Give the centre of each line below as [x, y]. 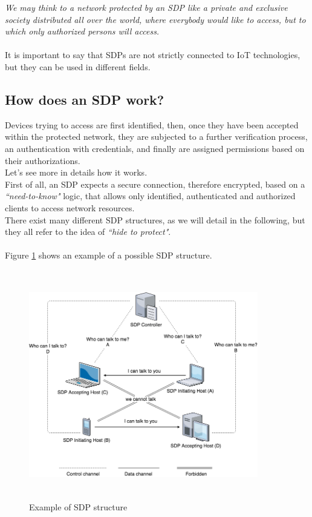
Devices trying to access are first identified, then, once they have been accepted [152, 124]
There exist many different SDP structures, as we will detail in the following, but [155, 219]
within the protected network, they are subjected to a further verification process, [156, 137]
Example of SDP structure [78, 507]
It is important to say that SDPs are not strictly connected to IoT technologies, [153, 55]
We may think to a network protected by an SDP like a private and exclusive [146, 7]
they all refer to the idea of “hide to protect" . [88, 232]
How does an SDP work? [85, 99]
